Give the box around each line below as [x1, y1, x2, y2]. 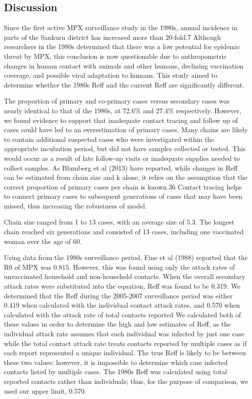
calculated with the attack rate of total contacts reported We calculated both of [4, 309, 241, 319]
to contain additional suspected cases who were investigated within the [4, 134, 214, 144]
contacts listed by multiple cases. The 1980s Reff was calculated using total [4, 366, 227, 377]
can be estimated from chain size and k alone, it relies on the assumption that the [4, 172, 248, 182]
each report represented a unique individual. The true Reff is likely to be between [4, 347, 246, 358]
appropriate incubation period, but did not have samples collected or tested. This [4, 143, 246, 154]
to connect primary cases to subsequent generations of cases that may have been [4, 191, 243, 201]
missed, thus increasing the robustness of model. [4, 200, 147, 210]
